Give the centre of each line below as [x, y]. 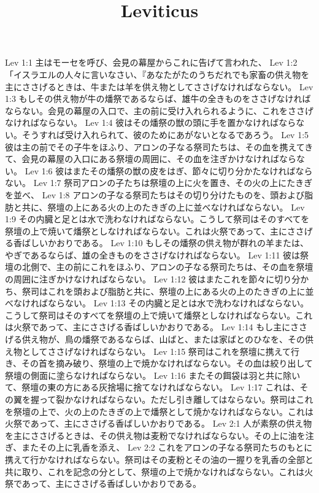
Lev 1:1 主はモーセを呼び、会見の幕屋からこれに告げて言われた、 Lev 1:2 [151, 62]
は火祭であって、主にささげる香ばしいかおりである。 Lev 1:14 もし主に [148, 327]
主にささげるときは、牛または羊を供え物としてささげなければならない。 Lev [159, 86]
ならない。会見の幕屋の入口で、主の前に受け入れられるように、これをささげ [159, 110]
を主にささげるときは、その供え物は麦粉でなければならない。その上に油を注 [159, 435]
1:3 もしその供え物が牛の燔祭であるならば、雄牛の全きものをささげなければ [158, 99]
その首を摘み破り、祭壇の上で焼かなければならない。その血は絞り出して [167, 363]
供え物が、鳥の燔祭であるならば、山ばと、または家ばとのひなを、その [163, 339]
